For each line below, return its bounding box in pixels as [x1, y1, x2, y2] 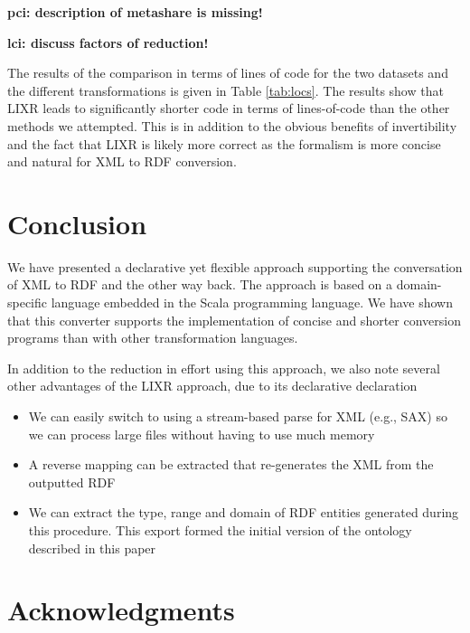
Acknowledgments [7, 591, 235, 628]
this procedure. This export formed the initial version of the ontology [28, 521, 412, 539]
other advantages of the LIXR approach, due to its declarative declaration [7, 376, 418, 395]
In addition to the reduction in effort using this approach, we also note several [7, 358, 440, 377]
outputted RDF [28, 472, 116, 491]
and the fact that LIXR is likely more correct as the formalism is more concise [7, 134, 441, 153]
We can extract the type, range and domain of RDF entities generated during [28, 503, 459, 522]
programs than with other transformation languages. [7, 328, 298, 347]
